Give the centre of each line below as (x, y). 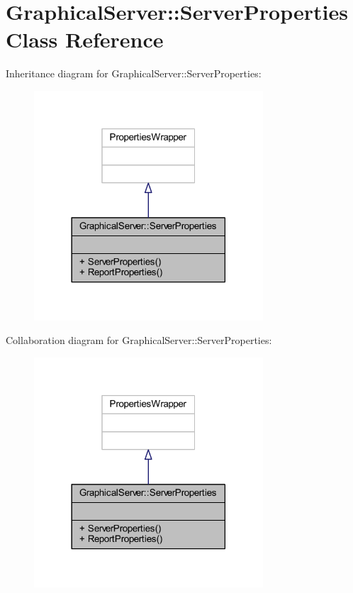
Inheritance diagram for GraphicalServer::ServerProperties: (134, 73)
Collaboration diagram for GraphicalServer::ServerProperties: (139, 340)
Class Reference (85, 39)
